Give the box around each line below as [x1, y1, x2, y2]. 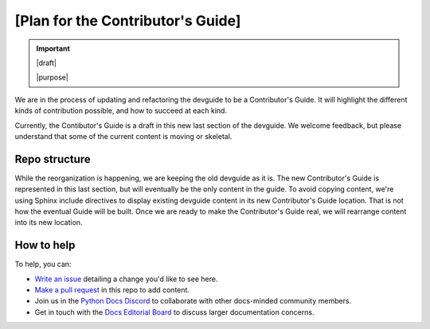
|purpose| [36, 72, 69, 83]
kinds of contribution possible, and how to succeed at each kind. [14, 106, 227, 115]
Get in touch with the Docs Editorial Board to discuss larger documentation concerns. [34, 307, 315, 317]
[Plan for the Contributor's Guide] [14, 12, 241, 29]
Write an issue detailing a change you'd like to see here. [34, 274, 218, 284]
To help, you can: [14, 259, 72, 269]
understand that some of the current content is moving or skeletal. [14, 131, 233, 141]
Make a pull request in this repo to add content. [34, 285, 190, 295]
